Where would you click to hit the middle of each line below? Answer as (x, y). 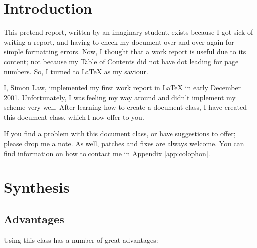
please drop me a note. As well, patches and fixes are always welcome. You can (124, 143)
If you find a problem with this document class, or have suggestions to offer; (120, 133)
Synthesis (37, 187)
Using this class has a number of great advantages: (81, 239)
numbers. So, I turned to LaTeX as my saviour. (76, 71)
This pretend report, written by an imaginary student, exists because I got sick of (128, 32)
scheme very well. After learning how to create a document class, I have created (125, 107)
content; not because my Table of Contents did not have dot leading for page (121, 61)
